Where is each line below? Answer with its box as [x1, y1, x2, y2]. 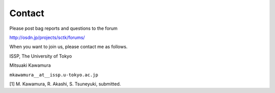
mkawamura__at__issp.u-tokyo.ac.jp [9, 72, 99, 78]
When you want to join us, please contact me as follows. [9, 43, 128, 50]
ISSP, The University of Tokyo [9, 53, 72, 59]
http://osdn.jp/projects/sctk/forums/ [9, 34, 85, 40]
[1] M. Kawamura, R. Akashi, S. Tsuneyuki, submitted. [9, 81, 121, 87]
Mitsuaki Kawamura [9, 62, 51, 68]
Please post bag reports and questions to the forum [9, 25, 118, 31]
